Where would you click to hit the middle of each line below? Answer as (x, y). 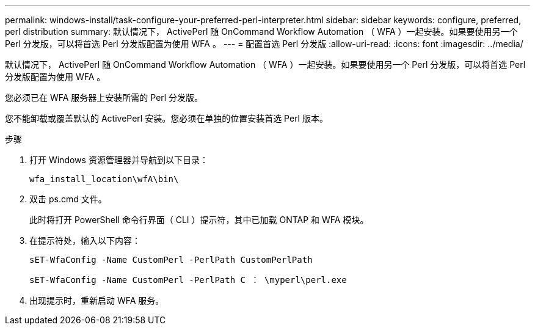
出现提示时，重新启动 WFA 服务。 (97, 300)
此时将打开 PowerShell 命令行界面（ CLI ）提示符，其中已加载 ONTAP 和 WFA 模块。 (199, 220)
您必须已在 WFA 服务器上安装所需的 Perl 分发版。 (104, 97)
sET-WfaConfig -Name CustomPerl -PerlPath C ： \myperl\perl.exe (188, 280)
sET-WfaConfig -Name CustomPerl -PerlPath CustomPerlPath (171, 260)
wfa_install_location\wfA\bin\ (104, 179)
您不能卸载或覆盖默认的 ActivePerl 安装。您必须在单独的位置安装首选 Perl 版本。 (166, 118)
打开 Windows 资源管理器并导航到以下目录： (119, 160)
